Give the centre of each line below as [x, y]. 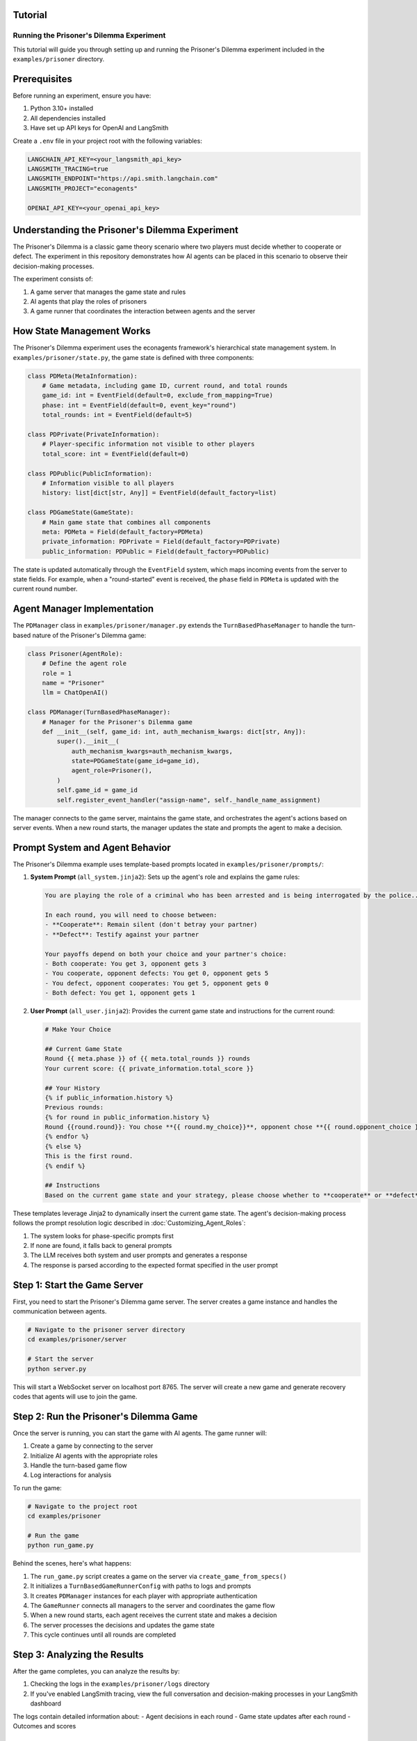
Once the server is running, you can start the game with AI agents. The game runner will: [140, 1433]
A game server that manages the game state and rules [108, 292]
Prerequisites [42, 79]
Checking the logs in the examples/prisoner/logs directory [120, 1684]
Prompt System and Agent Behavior [92, 847]
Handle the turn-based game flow [79, 1465]
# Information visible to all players [108, 483]
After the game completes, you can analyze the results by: [96, 1671]
